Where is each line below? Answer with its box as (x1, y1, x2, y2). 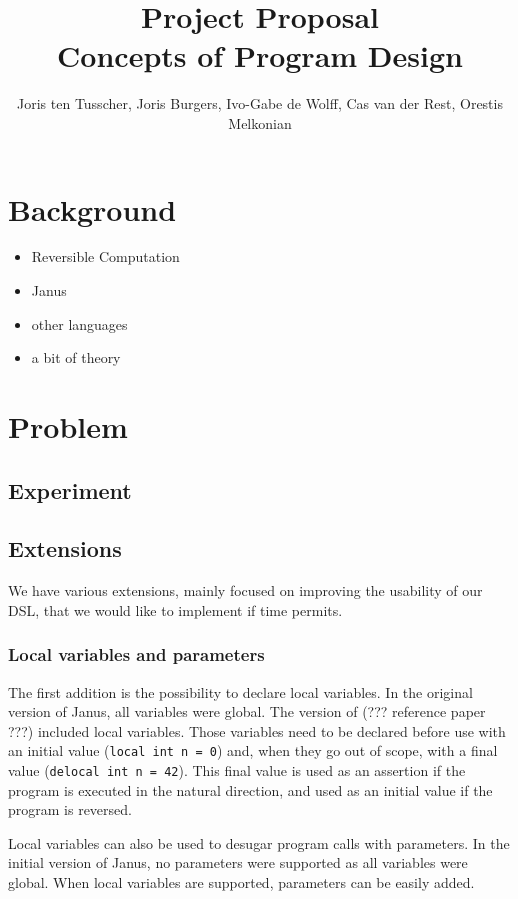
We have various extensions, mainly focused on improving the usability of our (8, 580, 483, 601)
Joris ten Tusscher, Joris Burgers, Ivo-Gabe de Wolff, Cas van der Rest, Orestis (17, 93, 503, 114)
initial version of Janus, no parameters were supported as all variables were (8, 852, 468, 873)
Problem (8, 406, 128, 446)
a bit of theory (31, 347, 121, 368)
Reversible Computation (31, 246, 180, 267)
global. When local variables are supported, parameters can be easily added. (8, 872, 475, 893)
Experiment (8, 474, 132, 505)
